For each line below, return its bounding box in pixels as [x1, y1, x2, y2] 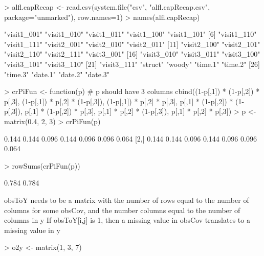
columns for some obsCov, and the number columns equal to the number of [4, 204, 240, 215]
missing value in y [4, 224, 60, 235]
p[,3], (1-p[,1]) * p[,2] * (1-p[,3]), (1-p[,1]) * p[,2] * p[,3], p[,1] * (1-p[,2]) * [4, 96, 233, 106]
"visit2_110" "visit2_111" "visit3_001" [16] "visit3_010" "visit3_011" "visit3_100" [4, 49, 260, 59]
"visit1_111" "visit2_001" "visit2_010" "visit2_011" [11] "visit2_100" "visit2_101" [4, 38, 260, 49]
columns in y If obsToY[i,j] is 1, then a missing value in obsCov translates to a [4, 215, 250, 225]
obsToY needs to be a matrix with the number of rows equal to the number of [4, 194, 249, 205]
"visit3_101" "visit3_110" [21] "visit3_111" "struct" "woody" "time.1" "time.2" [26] [4, 58, 260, 69]
